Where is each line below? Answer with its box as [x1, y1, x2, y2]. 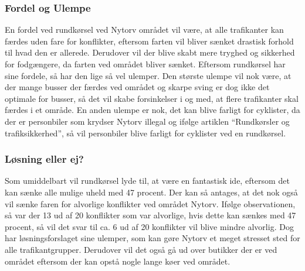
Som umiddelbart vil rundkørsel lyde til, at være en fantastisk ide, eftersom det [5, 174, 290, 187]
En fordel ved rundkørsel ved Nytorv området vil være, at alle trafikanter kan [5, 23, 284, 36]
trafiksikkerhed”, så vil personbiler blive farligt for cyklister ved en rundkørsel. [5, 126, 286, 139]
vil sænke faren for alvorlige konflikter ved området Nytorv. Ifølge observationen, [5, 197, 296, 210]
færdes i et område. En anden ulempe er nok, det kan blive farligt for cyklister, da [5, 104, 300, 116]
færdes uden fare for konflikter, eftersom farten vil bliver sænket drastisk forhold [5, 35, 294, 47]
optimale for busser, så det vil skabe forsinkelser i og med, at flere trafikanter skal [5, 92, 299, 104]
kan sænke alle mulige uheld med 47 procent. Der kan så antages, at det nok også [5, 186, 298, 198]
